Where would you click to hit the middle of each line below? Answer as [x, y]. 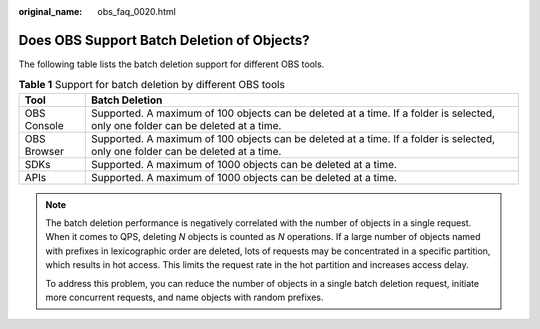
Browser [44, 151]
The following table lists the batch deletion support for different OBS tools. [171, 64]
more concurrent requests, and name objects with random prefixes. [184, 297]
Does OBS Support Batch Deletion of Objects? [164, 40]
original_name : [50, 11]
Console [44, 125]
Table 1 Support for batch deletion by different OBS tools [151, 85]
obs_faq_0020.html [137, 11]
